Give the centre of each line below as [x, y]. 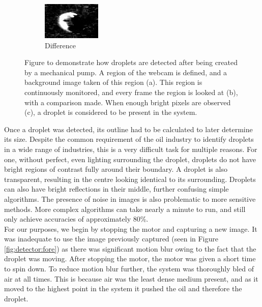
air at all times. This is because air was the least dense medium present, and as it [131, 278]
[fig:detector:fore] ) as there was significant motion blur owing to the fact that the [130, 248]
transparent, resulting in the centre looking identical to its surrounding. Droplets [130, 179]
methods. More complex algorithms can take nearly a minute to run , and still [125, 209]
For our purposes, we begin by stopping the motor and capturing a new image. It [131, 228]
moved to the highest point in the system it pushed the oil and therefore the [123, 288]
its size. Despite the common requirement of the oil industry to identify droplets [129, 139]
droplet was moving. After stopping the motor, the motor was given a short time [130, 258]
